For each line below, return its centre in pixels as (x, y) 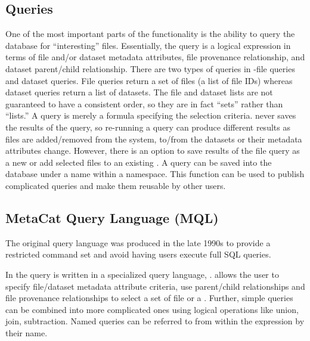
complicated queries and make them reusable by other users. (116, 185)
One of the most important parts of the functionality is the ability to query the (150, 34)
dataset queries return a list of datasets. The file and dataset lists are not (139, 92)
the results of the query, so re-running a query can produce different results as (148, 127)
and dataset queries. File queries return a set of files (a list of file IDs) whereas (149, 80)
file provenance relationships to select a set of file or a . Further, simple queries (149, 298)
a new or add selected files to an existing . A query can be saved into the (139, 162)
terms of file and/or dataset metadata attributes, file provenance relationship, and (155, 57)
